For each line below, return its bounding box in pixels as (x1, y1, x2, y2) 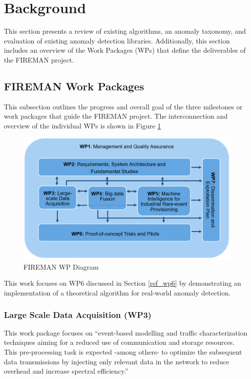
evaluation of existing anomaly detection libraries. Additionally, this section (4, 35, 230, 45)
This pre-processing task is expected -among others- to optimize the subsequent (4, 347, 242, 357)
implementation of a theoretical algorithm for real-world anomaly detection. (4, 288, 231, 298)
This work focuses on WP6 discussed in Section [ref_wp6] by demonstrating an (4, 278, 241, 288)
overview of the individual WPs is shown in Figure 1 (4, 120, 161, 130)
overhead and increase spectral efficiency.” (4, 366, 128, 376)
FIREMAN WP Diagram (23, 261, 99, 272)
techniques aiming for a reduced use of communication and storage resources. (4, 337, 235, 347)
